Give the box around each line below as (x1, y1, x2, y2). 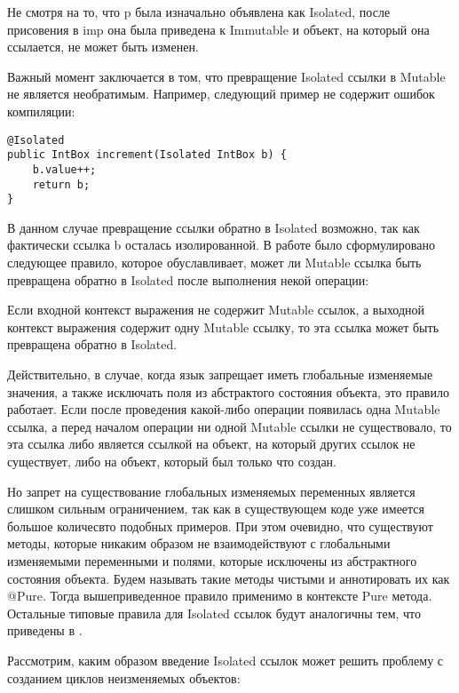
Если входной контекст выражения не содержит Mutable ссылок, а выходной (7, 300, 425, 319)
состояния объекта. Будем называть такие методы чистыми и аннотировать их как (7, 569, 450, 587)
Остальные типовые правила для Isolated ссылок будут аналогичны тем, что (7, 603, 422, 622)
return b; (32, 178, 91, 191)
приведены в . (7, 621, 83, 640)
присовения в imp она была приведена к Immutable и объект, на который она (7, 20, 430, 38)
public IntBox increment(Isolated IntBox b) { (7, 148, 287, 162)
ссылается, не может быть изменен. (7, 37, 199, 56)
